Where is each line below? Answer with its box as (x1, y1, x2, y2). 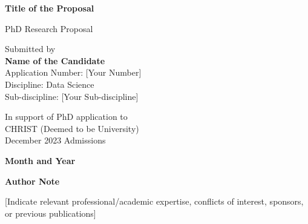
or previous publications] (5, 206, 96, 219)
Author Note (5, 174, 60, 187)
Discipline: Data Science (5, 77, 94, 90)
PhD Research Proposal (5, 22, 93, 35)
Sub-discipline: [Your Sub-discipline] (5, 90, 139, 102)
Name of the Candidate (5, 54, 105, 67)
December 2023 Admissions (5, 134, 106, 147)
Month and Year (5, 154, 76, 166)
